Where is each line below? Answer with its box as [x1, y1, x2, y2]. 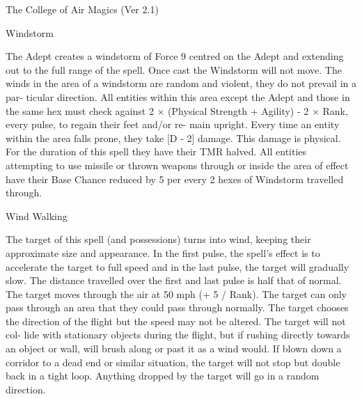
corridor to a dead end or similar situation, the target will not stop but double [6, 354, 340, 369]
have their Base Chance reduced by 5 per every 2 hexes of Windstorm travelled [6, 171, 344, 186]
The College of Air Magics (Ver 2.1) [6, 2, 159, 16]
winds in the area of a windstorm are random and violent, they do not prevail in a [6, 76, 356, 91]
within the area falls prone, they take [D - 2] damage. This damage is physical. [6, 130, 341, 145]
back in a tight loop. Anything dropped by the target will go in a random [6, 368, 320, 383]
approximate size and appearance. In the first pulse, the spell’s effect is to [6, 245, 320, 260]
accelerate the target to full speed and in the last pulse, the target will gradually [6, 259, 349, 274]
